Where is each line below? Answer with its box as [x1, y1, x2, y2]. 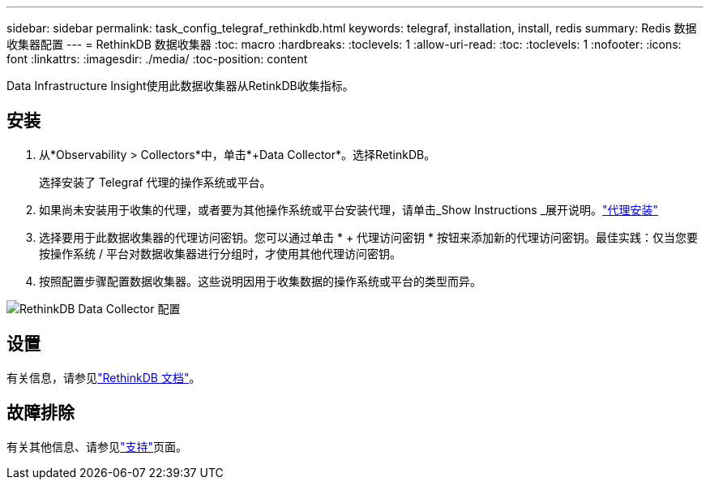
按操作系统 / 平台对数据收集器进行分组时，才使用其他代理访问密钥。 [39, 246, 401, 260]
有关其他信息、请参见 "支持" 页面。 [6, 439, 188, 454]
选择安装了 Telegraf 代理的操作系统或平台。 [39, 174, 272, 189]
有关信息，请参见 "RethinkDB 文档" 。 [6, 370, 201, 385]
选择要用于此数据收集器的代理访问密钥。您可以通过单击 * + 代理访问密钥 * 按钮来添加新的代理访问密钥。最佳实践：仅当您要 [39, 230, 698, 244]
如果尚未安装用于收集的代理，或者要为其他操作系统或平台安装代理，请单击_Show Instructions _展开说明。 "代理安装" [39, 202, 659, 217]
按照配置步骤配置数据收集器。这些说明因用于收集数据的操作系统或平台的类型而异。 [39, 273, 481, 288]
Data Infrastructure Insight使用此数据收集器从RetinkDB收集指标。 [6, 79, 354, 92]
